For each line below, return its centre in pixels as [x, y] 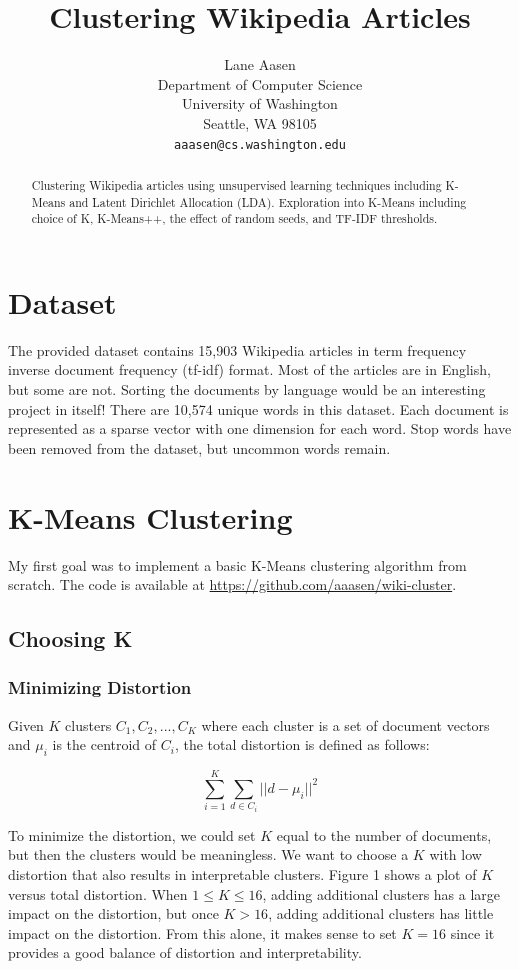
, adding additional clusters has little [381, 913]
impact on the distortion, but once [113, 913]
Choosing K [70, 638]
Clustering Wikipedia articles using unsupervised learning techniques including [236, 184]
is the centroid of [104, 744]
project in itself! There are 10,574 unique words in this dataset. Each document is [258, 408]
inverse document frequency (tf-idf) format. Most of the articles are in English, [249, 369]
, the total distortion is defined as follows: [302, 744]
